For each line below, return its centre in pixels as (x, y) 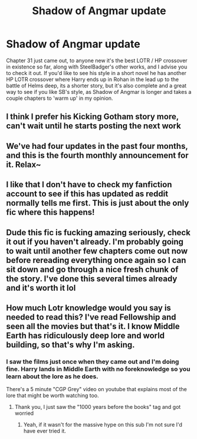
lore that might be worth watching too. (52, 396)
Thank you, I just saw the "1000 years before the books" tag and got (98, 407)
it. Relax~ (24, 165)
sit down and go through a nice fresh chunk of (92, 269)
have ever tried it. (45, 431)
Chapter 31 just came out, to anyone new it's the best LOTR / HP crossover (97, 60)
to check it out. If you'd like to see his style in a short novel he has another (96, 73)
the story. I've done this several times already (92, 279)
